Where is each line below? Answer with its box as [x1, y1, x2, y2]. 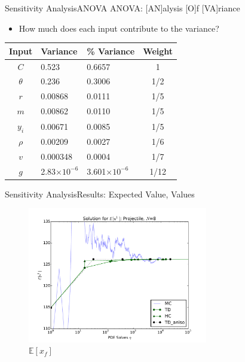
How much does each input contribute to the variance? [19, 22, 219, 34]
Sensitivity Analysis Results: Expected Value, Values [5, 187, 195, 200]
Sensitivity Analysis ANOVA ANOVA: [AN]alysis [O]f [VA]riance [5, 2, 240, 14]
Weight [143, 44, 173, 57]
